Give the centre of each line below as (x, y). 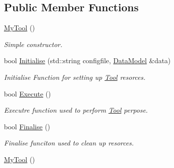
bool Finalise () (27, 126)
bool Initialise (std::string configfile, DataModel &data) (87, 60)
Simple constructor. (33, 44)
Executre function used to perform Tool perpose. (76, 110)
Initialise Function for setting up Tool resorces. (75, 77)
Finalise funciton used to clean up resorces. (69, 143)
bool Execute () (28, 93)
